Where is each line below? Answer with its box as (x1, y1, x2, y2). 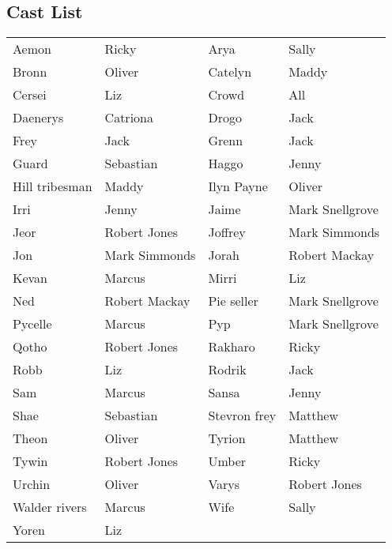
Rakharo (208, 337, 255, 356)
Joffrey (208, 223, 246, 242)
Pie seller (208, 291, 258, 310)
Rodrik (208, 360, 247, 379)
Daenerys (13, 108, 64, 127)
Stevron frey (208, 406, 277, 425)
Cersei (13, 85, 47, 104)
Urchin (13, 475, 51, 494)
